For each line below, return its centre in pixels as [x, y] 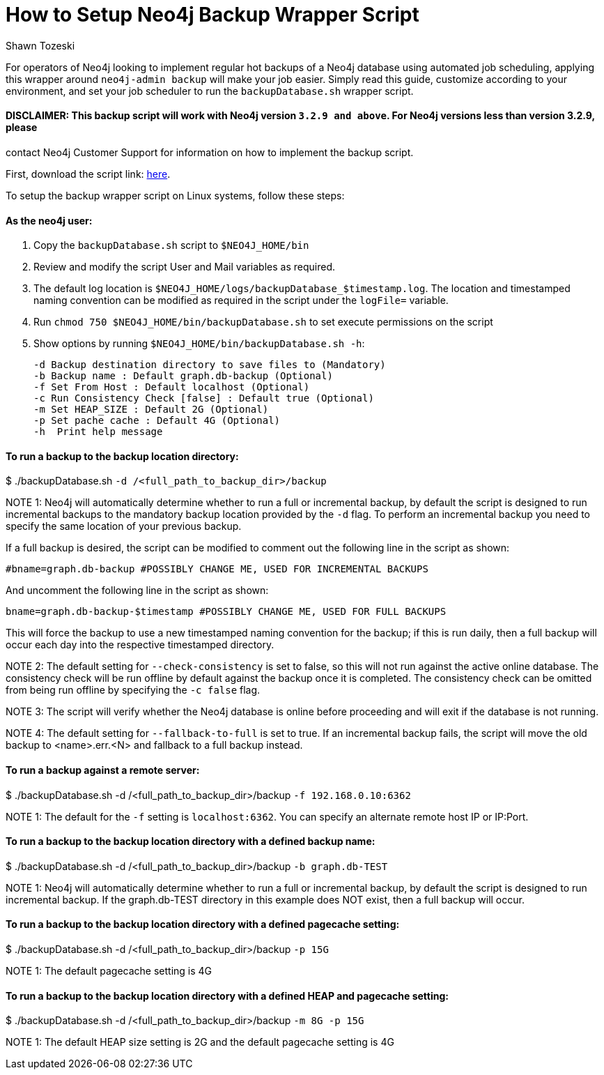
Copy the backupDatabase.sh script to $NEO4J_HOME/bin [171, 245]
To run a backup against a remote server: [103, 770]
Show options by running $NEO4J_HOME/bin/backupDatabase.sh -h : [199, 344]
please [22, 128]
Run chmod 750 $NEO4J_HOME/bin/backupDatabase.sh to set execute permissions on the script [263, 322]
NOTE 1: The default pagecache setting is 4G [109, 971]
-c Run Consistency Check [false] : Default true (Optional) [204, 398]
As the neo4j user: [49, 220]
